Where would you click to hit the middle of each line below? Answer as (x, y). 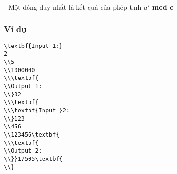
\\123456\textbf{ (32, 135)
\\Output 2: (23, 151)
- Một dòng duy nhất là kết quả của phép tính (73, 7)
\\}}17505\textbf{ (33, 159)
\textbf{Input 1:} (33, 46)
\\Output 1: (23, 87)
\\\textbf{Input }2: (37, 111)
